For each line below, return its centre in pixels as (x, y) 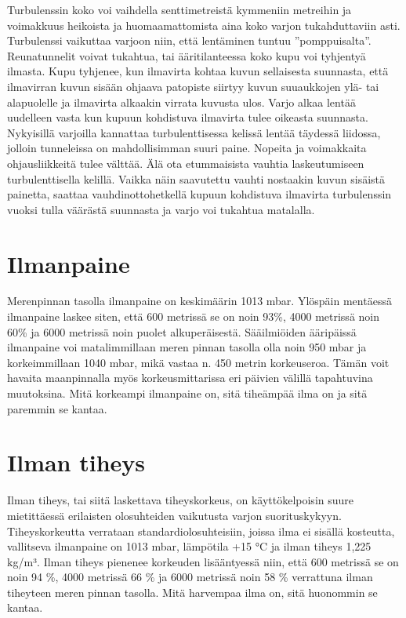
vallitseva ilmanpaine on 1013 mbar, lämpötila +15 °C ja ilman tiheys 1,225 (189, 546)
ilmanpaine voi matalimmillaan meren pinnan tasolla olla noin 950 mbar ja (187, 347)
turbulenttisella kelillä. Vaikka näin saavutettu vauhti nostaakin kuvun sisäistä (196, 178)
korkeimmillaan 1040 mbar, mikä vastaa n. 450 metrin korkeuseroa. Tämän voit (198, 362)
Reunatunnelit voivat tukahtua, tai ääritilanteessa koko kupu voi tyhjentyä (187, 55)
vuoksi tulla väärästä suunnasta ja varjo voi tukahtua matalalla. (161, 209)
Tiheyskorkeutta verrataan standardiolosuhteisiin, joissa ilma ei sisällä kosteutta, (201, 531)
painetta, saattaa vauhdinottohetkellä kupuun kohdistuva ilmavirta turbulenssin (199, 194)
